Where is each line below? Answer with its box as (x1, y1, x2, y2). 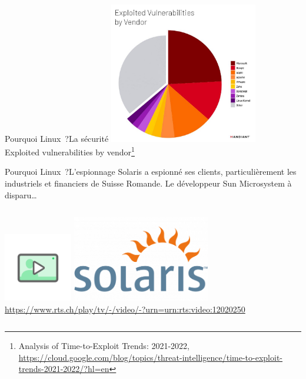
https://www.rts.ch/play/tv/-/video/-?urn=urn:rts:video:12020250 (5, 302, 245, 315)
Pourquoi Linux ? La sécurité (5, 132, 109, 144)
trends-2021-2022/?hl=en (18, 363, 109, 375)
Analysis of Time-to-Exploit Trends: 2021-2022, (18, 340, 189, 352)
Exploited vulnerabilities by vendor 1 (5, 144, 135, 158)
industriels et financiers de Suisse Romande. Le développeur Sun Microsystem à (5, 177, 292, 189)
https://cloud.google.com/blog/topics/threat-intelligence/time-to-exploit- (18, 351, 283, 363)
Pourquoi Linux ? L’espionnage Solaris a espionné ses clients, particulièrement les (5, 165, 297, 178)
